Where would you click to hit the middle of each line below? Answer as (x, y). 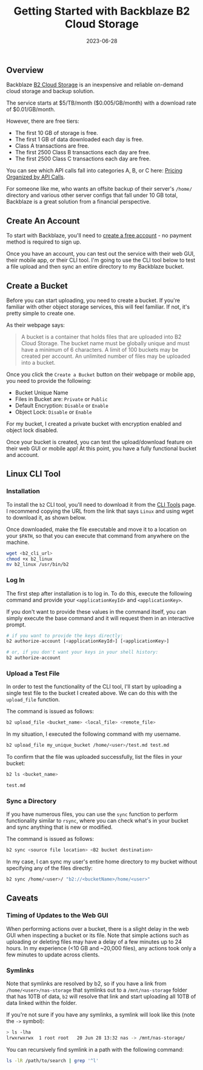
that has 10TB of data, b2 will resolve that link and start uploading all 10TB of (101, 996)
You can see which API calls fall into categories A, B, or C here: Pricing (95, 171)
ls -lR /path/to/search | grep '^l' (52, 1061)
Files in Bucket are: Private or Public (61, 399)
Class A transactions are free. (52, 146)
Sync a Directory (32, 801)
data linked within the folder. (42, 1003)
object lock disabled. (32, 430)
